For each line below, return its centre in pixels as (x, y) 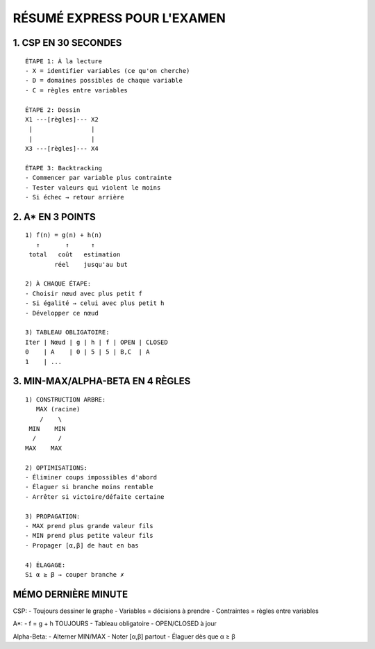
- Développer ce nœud (62, 313)
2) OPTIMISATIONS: (57, 468)
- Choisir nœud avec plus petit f (84, 293)
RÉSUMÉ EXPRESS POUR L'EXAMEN (119, 18)
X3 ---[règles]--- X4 (62, 149)
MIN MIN (47, 429)
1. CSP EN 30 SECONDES (67, 43)
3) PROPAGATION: (53, 516)
